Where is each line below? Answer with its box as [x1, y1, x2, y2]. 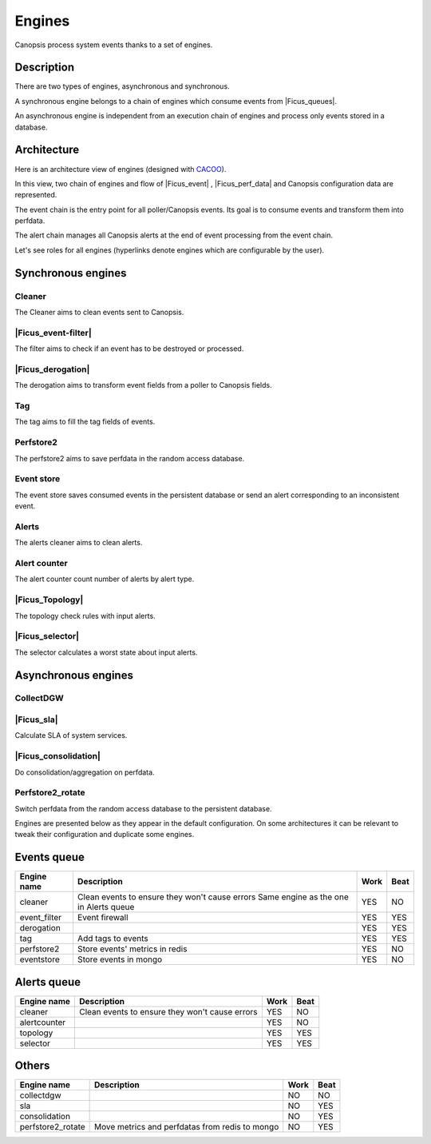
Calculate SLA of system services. [14, 731, 128, 740]
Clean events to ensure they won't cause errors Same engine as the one [77, 891, 349, 903]
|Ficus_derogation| [14, 364, 90, 375]
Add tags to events [77, 933, 148, 944]
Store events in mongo [77, 954, 163, 965]
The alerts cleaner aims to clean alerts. [14, 538, 143, 548]
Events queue [14, 851, 85, 864]
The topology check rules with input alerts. [14, 611, 156, 620]
